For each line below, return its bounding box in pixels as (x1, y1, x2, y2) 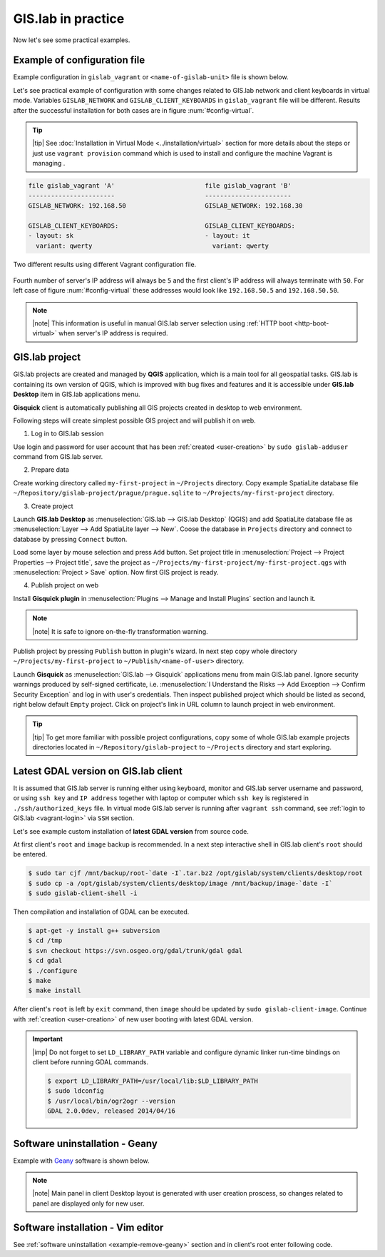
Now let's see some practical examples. (13, 36, 130, 44)
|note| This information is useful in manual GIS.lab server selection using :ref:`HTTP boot (32, 319, 293, 328)
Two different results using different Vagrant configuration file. (13, 260, 197, 268)
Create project (31, 502, 74, 510)
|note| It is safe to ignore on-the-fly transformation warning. (32, 627, 208, 635)
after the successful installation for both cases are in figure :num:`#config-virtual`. (13, 106, 255, 114)
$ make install (28, 986, 81, 995)
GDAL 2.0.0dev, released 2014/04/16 (47, 1107, 176, 1115)
